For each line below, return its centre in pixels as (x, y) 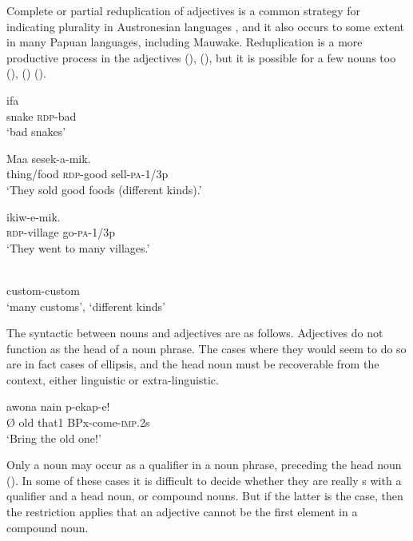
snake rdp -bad (42, 115)
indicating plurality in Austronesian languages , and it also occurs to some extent (205, 26)
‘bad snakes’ (36, 131)
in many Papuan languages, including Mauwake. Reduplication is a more (185, 42)
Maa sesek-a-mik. (49, 158)
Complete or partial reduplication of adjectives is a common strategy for (183, 10)
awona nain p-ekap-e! (58, 406)
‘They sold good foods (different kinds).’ (104, 189)
